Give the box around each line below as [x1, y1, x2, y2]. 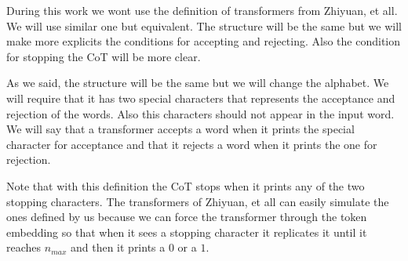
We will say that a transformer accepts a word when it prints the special [6, 121, 355, 137]
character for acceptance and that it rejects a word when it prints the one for [6, 136, 377, 152]
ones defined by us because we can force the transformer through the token [6, 208, 367, 225]
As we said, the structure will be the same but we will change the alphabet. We [6, 74, 389, 91]
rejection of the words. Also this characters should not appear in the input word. [6, 105, 395, 121]
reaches [6, 239, 42, 256]
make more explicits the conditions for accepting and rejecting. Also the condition [6, 33, 401, 49]
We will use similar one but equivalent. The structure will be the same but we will [6, 17, 402, 34]
